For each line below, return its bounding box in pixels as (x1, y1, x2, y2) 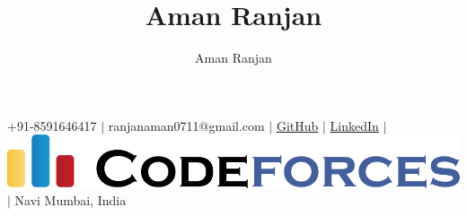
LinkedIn (330, 116, 379, 134)
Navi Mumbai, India (14, 191, 127, 210)
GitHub (276, 116, 319, 134)
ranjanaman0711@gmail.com (108, 116, 265, 134)
